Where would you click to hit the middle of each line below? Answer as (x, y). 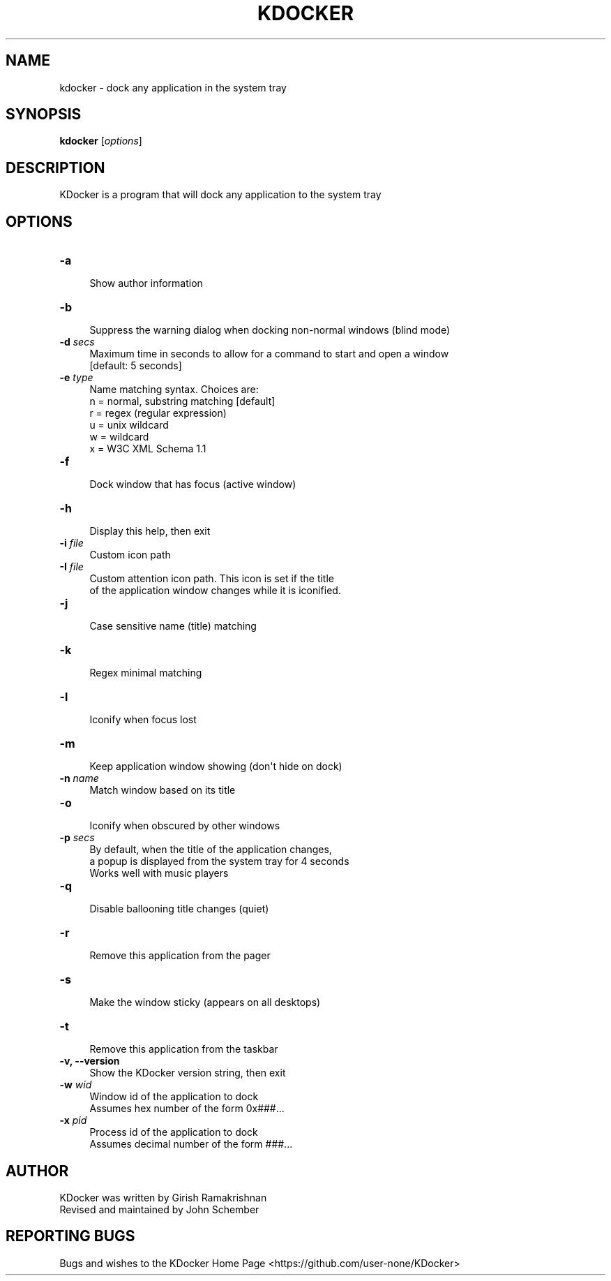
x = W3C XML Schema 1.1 (148, 449)
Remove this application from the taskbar (184, 1049)
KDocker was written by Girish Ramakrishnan (163, 1197)
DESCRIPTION (55, 168)
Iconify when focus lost (143, 720)
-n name (79, 778)
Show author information (146, 283)
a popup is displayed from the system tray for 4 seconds (219, 861)
